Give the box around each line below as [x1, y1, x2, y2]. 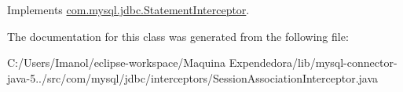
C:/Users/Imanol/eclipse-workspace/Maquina [7, 54, 226, 71]
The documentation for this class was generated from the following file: [7, 28, 349, 44]
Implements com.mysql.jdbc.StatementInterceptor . [7, 2, 250, 17]
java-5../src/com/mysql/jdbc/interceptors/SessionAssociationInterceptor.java [7, 69, 379, 86]
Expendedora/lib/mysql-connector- [229, 54, 398, 71]
